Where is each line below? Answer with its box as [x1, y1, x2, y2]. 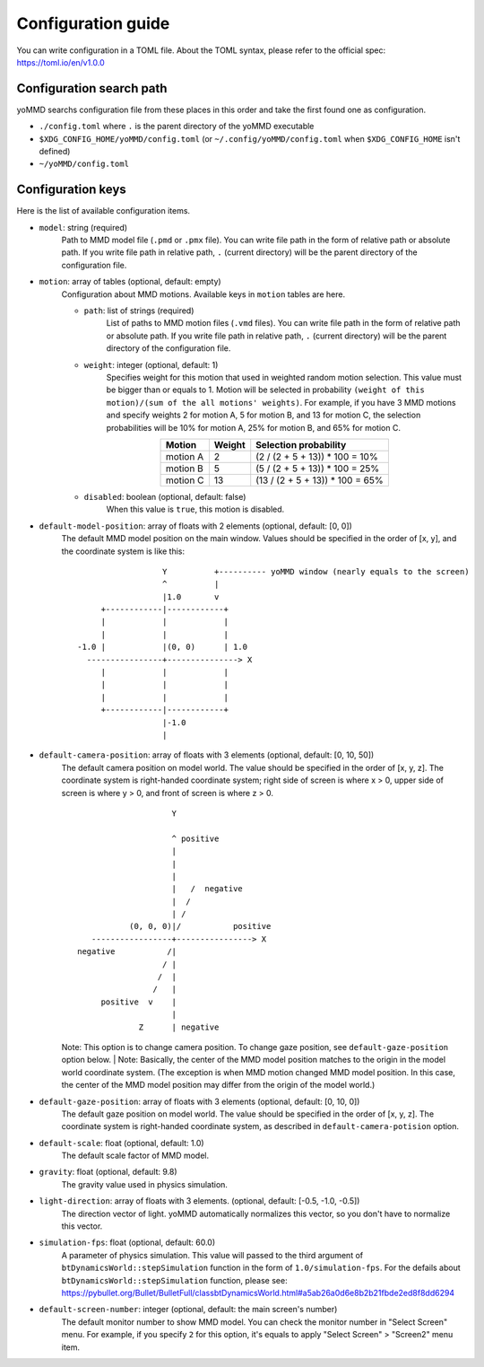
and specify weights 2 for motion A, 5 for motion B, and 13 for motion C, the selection [106, 409, 421, 421]
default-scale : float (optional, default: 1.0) [39, 1137, 205, 1148]
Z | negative [138, 1021, 220, 1032]
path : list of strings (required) [83, 305, 194, 316]
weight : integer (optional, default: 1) [83, 359, 219, 370]
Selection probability [255, 438, 347, 451]
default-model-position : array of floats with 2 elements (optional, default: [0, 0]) [39, 521, 353, 531]
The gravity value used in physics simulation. [61, 1179, 229, 1189]
